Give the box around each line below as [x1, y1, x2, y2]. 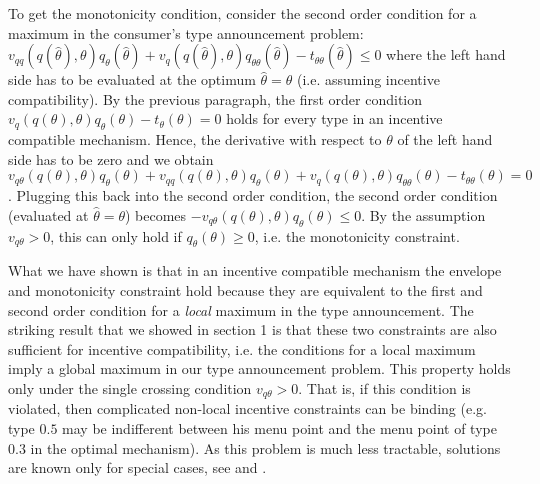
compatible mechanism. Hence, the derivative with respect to [8, 129, 382, 150]
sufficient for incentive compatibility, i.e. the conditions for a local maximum [8, 338, 476, 359]
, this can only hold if [50, 225, 182, 246]
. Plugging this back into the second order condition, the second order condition [8, 185, 498, 206]
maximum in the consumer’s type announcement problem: [8, 22, 364, 43]
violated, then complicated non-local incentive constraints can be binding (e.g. [8, 398, 487, 419]
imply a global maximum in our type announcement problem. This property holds [8, 358, 511, 379]
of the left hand [397, 129, 493, 150]
